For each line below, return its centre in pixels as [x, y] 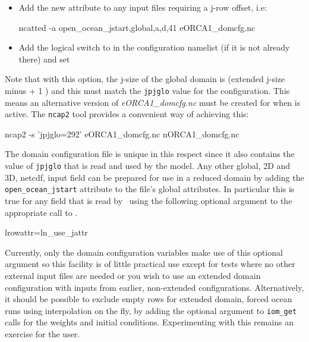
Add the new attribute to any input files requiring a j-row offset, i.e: [143, 7]
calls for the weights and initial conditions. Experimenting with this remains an [149, 322]
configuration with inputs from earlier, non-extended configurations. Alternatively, [154, 287]
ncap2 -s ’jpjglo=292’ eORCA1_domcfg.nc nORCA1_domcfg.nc [122, 134]
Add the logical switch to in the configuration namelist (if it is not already [154, 47]
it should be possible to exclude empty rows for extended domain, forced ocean [149, 299]
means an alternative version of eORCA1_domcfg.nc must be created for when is [153, 102]
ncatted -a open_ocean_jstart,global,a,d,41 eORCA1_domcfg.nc [137, 27]
